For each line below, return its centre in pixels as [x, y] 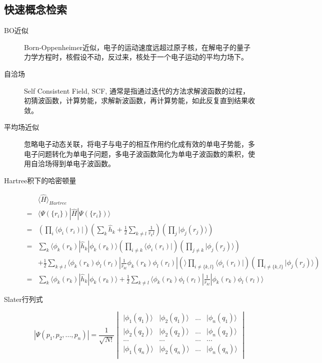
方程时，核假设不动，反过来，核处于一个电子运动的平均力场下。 [143, 57]
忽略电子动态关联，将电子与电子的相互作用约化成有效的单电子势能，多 [139, 143]
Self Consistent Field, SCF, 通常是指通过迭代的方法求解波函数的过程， [137, 90]
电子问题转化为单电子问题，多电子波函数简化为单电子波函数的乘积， [136, 153]
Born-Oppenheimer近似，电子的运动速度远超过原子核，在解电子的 [130, 47]
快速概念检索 [35, 9]
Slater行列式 [23, 299]
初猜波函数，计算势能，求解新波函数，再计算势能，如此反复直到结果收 [139, 100]
